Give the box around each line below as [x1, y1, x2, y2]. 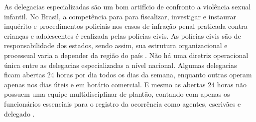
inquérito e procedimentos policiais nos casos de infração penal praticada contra [4, 21, 248, 31]
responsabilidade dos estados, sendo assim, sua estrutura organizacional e [4, 40, 228, 51]
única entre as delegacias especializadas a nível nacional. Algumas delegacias [4, 60, 237, 70]
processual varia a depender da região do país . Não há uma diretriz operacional [4, 50, 249, 60]
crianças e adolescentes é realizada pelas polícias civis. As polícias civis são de [4, 30, 241, 41]
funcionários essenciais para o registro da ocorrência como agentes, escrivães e [4, 98, 241, 109]
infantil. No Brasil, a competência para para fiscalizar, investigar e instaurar [4, 11, 236, 21]
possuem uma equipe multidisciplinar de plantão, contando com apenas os [4, 89, 230, 99]
